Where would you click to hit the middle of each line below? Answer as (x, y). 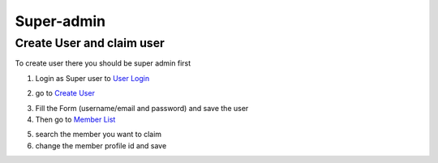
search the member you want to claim (99, 135)
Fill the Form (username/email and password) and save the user (142, 108)
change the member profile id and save (101, 145)
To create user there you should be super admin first (103, 63)
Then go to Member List (75, 119)
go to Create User (65, 93)
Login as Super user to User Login (92, 78)
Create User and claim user (90, 43)
